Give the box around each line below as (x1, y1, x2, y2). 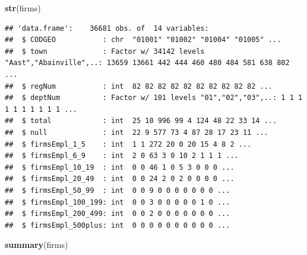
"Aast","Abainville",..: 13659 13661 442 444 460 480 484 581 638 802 (5, 59, 290, 67)
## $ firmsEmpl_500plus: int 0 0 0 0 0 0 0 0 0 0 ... (5, 221, 230, 230)
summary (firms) (5, 238, 68, 251)
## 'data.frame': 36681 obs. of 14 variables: (5, 24, 209, 33)
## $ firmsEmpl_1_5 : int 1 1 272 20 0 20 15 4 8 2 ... (5, 140, 252, 149)
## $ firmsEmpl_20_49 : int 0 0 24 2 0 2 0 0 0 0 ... (5, 175, 235, 183)
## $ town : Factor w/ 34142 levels (5, 47, 205, 56)
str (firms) (5, 2, 41, 14)
